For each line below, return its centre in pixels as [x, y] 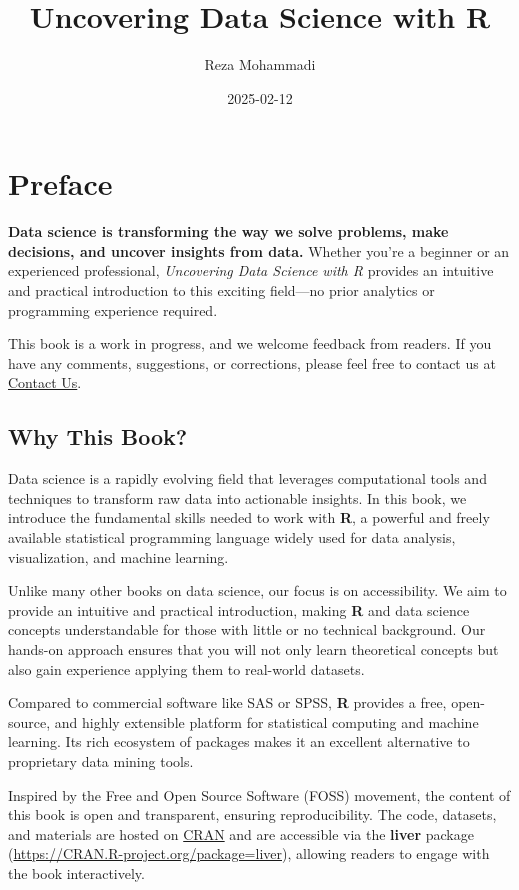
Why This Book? [98, 436]
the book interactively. [76, 872]
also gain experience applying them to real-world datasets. [186, 668]
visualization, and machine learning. [118, 556]
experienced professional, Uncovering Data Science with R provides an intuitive [251, 270]
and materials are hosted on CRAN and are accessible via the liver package [241, 833]
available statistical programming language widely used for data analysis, [232, 536]
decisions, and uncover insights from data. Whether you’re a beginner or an [259, 250]
